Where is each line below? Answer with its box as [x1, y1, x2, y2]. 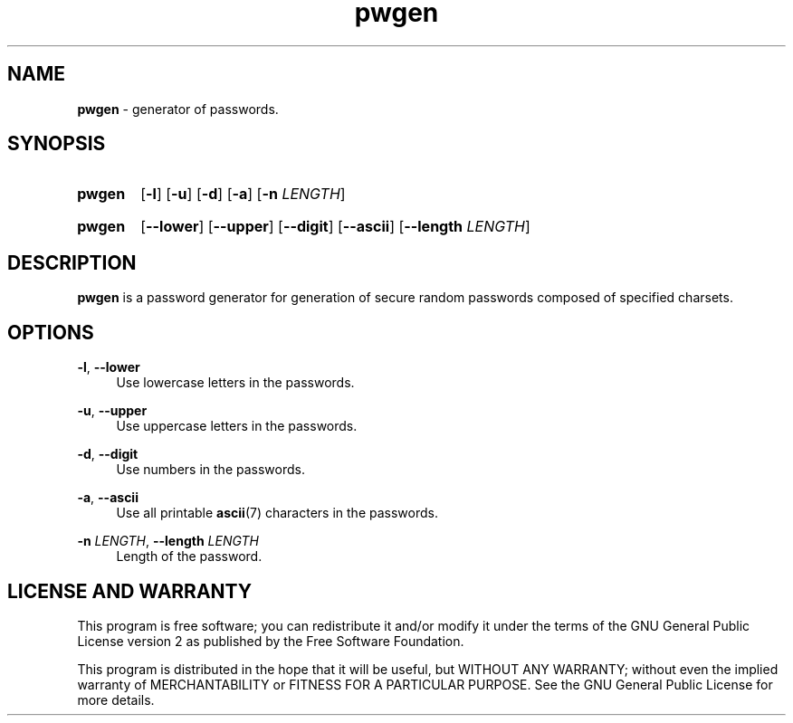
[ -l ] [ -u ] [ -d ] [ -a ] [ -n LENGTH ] [140, 185, 346, 204]
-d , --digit [77, 446, 139, 462]
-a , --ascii [77, 490, 139, 506]
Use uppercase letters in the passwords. [116, 418, 358, 434]
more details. [77, 691, 155, 708]
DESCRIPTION [7, 251, 137, 274]
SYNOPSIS [7, 132, 106, 156]
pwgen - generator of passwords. [77, 100, 279, 117]
